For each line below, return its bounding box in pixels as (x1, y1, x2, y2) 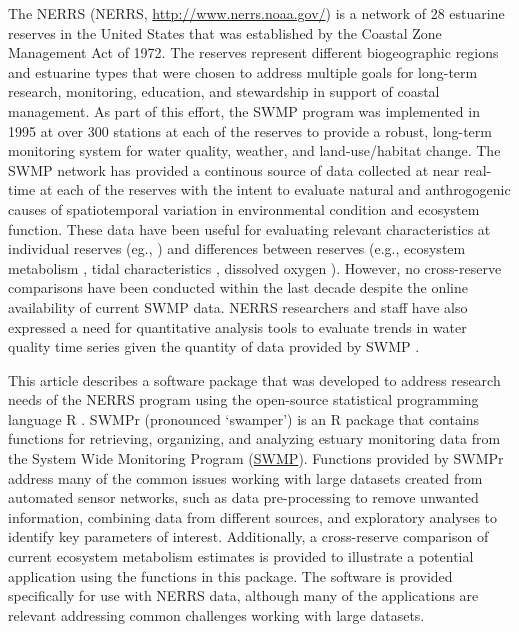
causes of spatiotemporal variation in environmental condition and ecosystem (8, 198, 480, 219)
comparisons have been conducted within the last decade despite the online (8, 277, 468, 298)
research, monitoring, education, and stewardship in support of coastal (8, 81, 440, 102)
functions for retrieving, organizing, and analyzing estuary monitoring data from (8, 428, 501, 449)
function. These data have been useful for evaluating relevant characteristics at (8, 218, 491, 239)
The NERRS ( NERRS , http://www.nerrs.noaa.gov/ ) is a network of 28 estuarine (8, 3, 505, 23)
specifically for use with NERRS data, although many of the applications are (8, 585, 479, 606)
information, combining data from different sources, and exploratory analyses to (8, 506, 498, 527)
